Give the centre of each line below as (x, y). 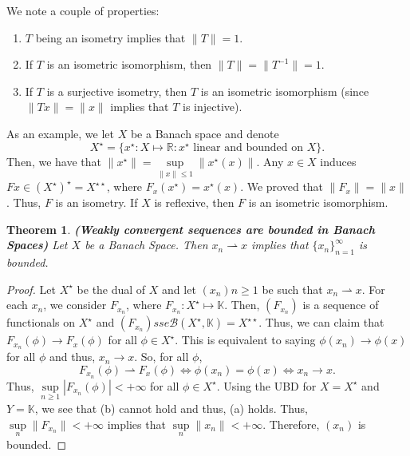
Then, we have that (54, 162)
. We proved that (282, 186)
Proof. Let (31, 289)
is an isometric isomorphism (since (285, 91)
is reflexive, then (194, 202)
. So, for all (162, 357)
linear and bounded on (248, 148)
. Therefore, (291, 424)
